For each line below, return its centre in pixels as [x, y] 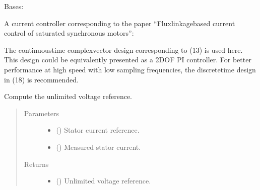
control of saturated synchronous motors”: [69, 33]
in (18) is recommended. [41, 79]
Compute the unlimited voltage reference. [68, 96]
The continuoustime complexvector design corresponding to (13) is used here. [123, 50]
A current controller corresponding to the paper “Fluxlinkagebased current [120, 23]
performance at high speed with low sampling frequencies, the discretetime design [130, 69]
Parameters [41, 113]
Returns [36, 164]
